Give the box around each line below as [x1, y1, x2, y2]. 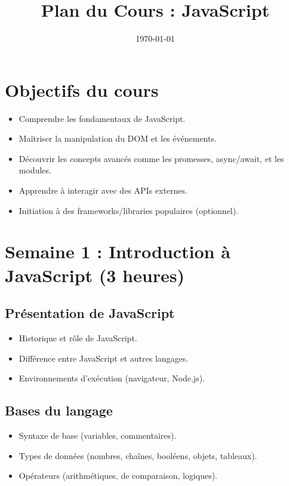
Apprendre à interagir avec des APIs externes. [19, 184, 187, 197]
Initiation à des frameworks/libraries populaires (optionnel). [19, 204, 239, 216]
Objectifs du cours [5, 77, 159, 102]
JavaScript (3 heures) [5, 262, 185, 287]
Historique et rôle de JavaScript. [19, 331, 137, 344]
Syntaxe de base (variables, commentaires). [19, 429, 177, 441]
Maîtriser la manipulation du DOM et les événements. [19, 132, 217, 145]
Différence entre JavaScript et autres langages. [19, 351, 189, 364]
